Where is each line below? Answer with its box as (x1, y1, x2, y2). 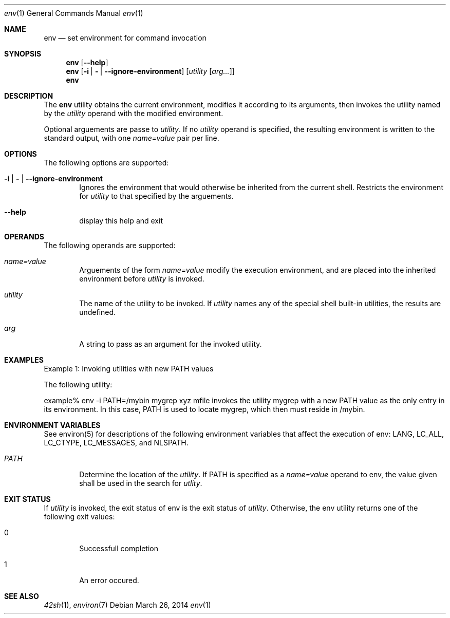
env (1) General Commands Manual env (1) (4, 9, 143, 17)
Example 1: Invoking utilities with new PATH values (44, 364, 214, 373)
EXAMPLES (4, 355, 44, 364)
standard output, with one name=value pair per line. (44, 134, 219, 142)
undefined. (79, 308, 116, 316)
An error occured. (79, 576, 139, 585)
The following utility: (44, 380, 113, 389)
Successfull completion (79, 544, 158, 553)
